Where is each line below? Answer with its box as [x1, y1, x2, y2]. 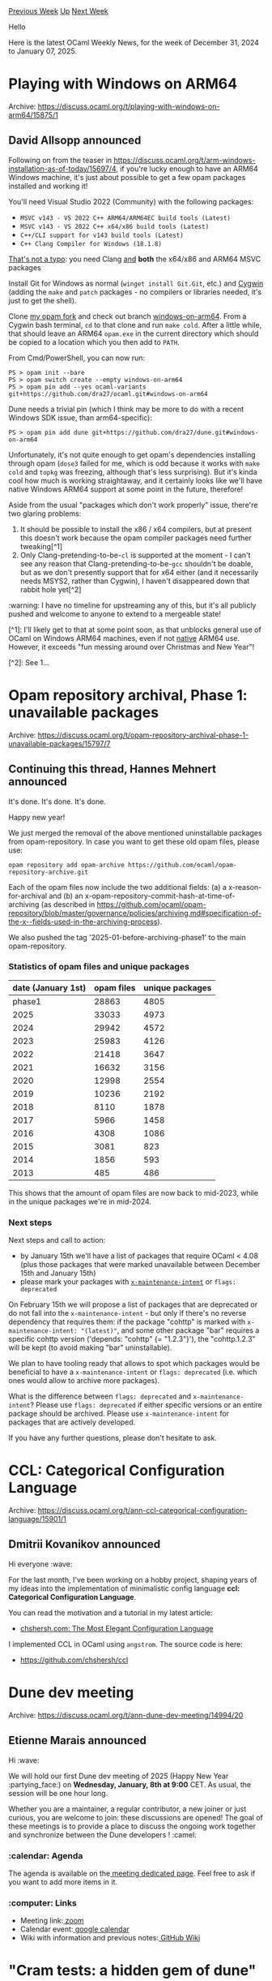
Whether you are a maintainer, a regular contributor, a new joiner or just [8, 1803, 247, 1814]
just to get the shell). [8, 295, 77, 305]
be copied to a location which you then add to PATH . [8, 337, 180, 346]
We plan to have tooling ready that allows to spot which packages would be [8, 1359, 261, 1369]
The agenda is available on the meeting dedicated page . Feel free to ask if [8, 1868, 256, 1878]
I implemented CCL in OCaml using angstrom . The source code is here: [8, 1639, 243, 1648]
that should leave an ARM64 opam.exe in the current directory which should [8, 329, 259, 338]
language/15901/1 [8, 1515, 66, 1524]
